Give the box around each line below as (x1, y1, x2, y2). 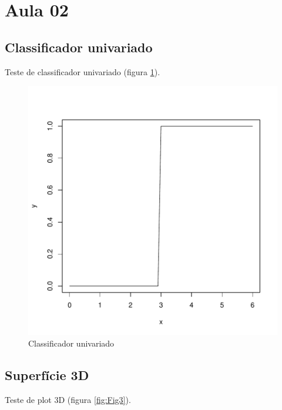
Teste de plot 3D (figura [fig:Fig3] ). (5, 393, 131, 405)
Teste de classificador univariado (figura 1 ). (5, 65, 160, 78)
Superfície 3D (5, 365, 89, 384)
